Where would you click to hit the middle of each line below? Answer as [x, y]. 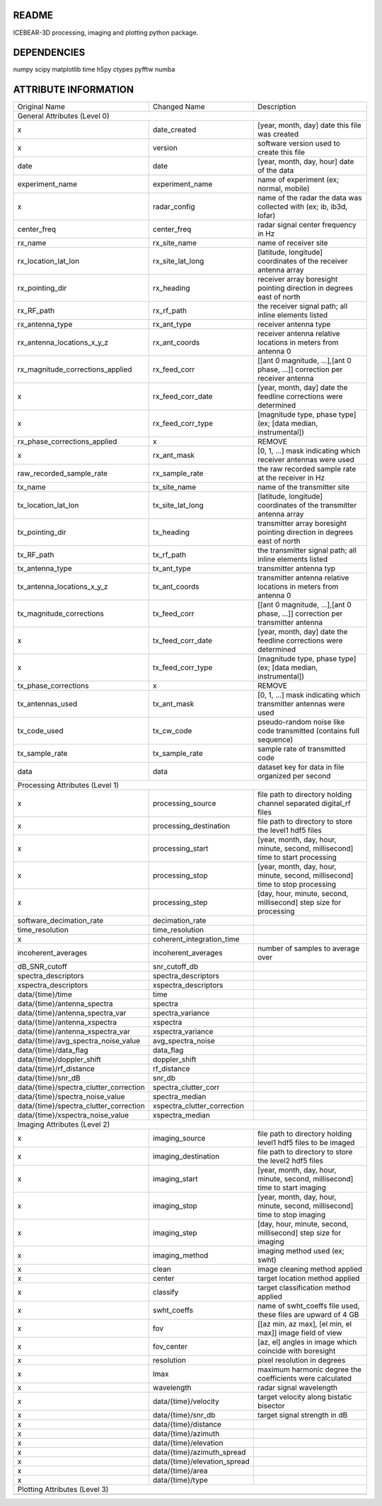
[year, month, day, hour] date [306, 161]
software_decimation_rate [60, 921]
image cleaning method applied [310, 1269]
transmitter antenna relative [303, 578]
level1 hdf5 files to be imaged [306, 1143]
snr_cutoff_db [175, 967]
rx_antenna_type [45, 324]
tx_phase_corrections [53, 686]
